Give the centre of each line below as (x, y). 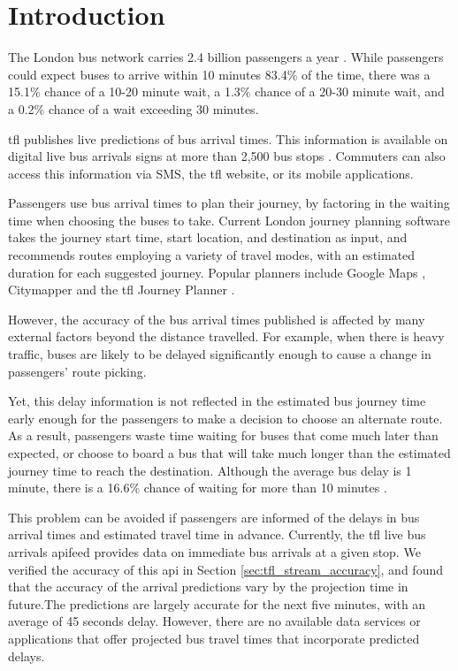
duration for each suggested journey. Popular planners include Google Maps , (217, 272)
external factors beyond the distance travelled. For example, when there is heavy (226, 336)
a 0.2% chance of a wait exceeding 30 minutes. (134, 108)
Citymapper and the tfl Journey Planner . (122, 290)
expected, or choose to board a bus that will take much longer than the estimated (229, 453)
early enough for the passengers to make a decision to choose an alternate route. (225, 418)
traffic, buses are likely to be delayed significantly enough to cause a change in (220, 354)
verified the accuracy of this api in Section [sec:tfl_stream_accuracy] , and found (225, 569)
